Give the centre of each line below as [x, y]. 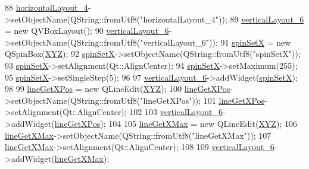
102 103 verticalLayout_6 [176, 112]
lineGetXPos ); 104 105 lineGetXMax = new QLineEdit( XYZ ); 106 [176, 123]
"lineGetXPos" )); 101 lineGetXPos [202, 100]
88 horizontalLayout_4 [46, 7]
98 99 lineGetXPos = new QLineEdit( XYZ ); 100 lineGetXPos [118, 89]
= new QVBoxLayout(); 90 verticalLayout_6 [87, 31]
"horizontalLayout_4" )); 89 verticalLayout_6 [222, 19]
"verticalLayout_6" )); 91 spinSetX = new [216, 42]
